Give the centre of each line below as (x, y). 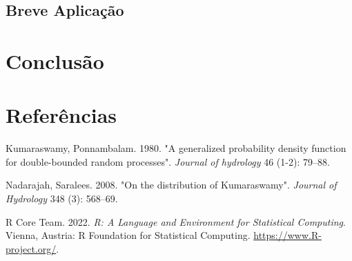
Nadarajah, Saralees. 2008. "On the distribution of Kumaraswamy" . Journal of (171, 185)
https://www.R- (287, 235)
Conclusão (55, 60)
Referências (61, 115)
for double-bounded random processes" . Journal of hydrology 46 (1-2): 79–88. (168, 161)
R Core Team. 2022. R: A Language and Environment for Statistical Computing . (176, 221)
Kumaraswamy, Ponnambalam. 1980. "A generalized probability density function (176, 148)
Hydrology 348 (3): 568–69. (62, 199)
